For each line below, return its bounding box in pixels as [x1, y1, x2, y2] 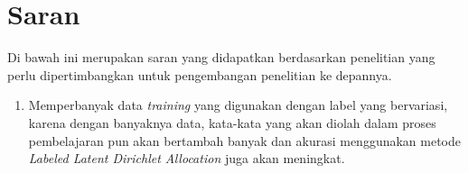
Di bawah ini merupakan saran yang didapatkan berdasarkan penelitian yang [7, 48, 435, 67]
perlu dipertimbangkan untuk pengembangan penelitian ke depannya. [7, 65, 392, 84]
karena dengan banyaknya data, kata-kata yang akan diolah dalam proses [28, 113, 436, 132]
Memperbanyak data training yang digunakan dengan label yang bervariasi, [28, 96, 448, 114]
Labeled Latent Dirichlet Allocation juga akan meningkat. [28, 149, 345, 168]
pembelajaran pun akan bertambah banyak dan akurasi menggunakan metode [28, 131, 462, 150]
